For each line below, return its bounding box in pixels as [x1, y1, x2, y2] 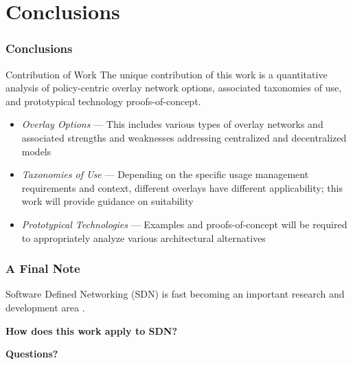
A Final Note [5, 260, 80, 277]
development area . [5, 300, 85, 314]
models [21, 144, 52, 158]
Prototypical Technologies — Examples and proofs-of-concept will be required [21, 217, 348, 231]
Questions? [5, 346, 58, 361]
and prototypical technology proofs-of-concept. [5, 93, 201, 108]
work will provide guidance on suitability [21, 194, 194, 208]
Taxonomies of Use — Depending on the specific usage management [21, 167, 309, 181]
